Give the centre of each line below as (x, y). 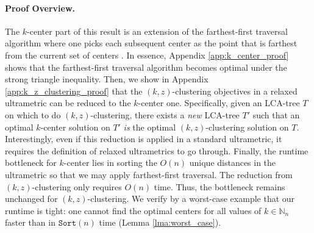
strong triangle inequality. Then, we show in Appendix (107, 79)
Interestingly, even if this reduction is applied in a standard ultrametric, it (144, 139)
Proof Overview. (40, 8)
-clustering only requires (77, 186)
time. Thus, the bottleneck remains (219, 186)
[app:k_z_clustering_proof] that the (74, 91)
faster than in (30, 222)
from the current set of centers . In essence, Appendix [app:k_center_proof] (147, 55)
